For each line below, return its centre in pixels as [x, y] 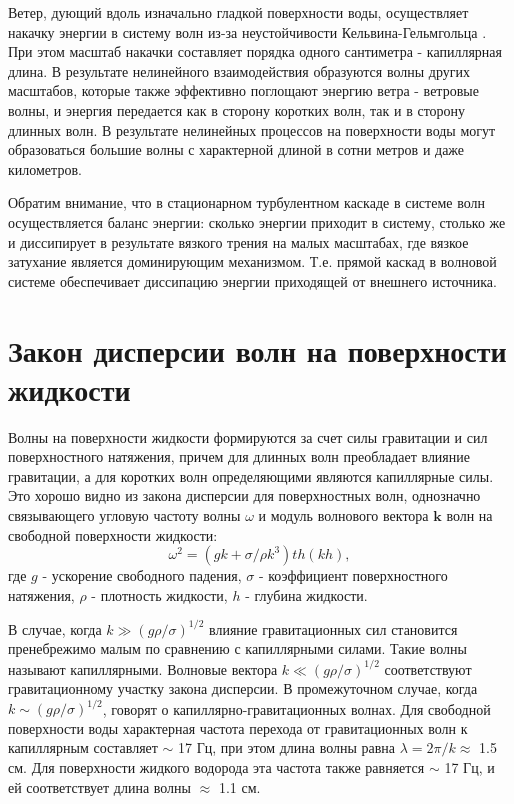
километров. [45, 168]
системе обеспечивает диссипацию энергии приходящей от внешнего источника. [252, 280]
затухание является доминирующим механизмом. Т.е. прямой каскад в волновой [252, 261]
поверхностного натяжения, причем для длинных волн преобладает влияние [239, 456]
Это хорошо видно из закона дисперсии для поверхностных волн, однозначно [244, 495]
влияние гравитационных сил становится [333, 628]
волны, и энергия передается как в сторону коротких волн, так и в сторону [237, 109]
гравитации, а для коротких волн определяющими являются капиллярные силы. [251, 475]
